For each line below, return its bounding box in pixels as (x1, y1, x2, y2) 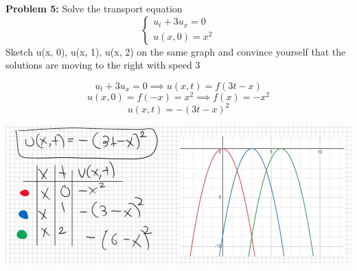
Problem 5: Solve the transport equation (5, 1, 183, 15)
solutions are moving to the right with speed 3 (5, 58, 200, 72)
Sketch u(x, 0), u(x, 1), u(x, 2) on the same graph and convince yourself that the (5, 44, 346, 58)
